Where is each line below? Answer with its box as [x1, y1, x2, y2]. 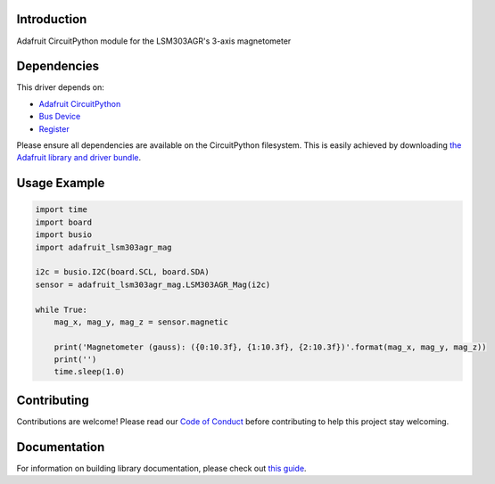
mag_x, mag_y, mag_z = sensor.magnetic [54, 316, 229, 327]
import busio [35, 230, 93, 240]
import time [35, 205, 88, 215]
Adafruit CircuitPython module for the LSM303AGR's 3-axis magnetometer [16, 36, 292, 46]
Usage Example [16, 176, 105, 191]
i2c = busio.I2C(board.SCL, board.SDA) [35, 267, 210, 277]
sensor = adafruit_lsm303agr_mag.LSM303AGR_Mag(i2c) [35, 279, 271, 290]
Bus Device [38, 111, 81, 122]
